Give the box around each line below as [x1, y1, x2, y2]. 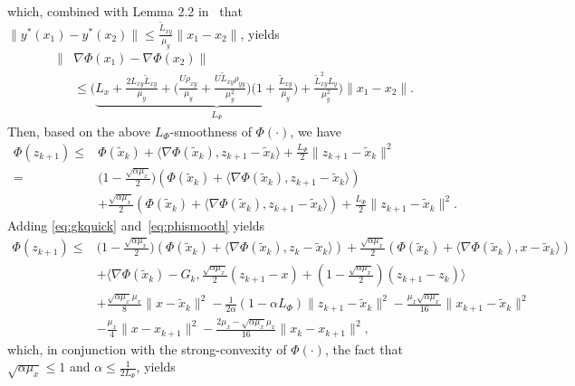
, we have [290, 121, 342, 140]
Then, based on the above [7, 121, 150, 140]
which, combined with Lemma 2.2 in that [7, 2, 243, 20]
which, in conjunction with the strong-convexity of [7, 339, 287, 358]
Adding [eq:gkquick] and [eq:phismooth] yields [7, 216, 265, 235]
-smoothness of [169, 121, 252, 140]
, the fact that [324, 339, 403, 358]
